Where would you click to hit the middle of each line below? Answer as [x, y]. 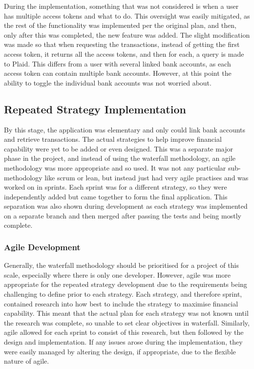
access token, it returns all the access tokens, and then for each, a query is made [124, 54]
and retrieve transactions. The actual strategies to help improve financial [113, 139]
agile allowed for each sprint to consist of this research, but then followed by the [124, 332]
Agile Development [42, 247]
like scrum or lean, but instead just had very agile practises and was [147, 177]
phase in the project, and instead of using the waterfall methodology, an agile [120, 158]
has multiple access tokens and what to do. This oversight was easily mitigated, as [127, 15]
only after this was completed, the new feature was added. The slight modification [127, 34]
